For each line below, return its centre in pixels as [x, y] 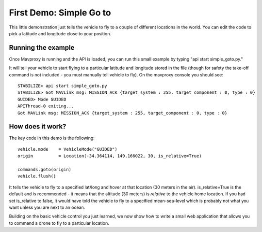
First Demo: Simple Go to [60, 13]
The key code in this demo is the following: [52, 138]
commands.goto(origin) [45, 170]
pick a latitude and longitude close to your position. [60, 33]
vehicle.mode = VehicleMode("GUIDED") [67, 149]
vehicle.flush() [37, 176]
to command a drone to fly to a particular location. [59, 223]
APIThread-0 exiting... [46, 106]
